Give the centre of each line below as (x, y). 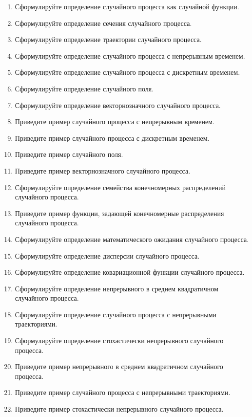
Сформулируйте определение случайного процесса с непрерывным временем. (130, 55)
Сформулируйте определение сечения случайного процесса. (103, 23)
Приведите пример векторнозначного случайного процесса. (103, 170)
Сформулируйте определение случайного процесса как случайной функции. (127, 6)
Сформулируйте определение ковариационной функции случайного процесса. (130, 272)
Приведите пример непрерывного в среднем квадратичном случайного (119, 366)
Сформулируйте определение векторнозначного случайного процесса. (118, 105)
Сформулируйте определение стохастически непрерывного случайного (119, 340)
